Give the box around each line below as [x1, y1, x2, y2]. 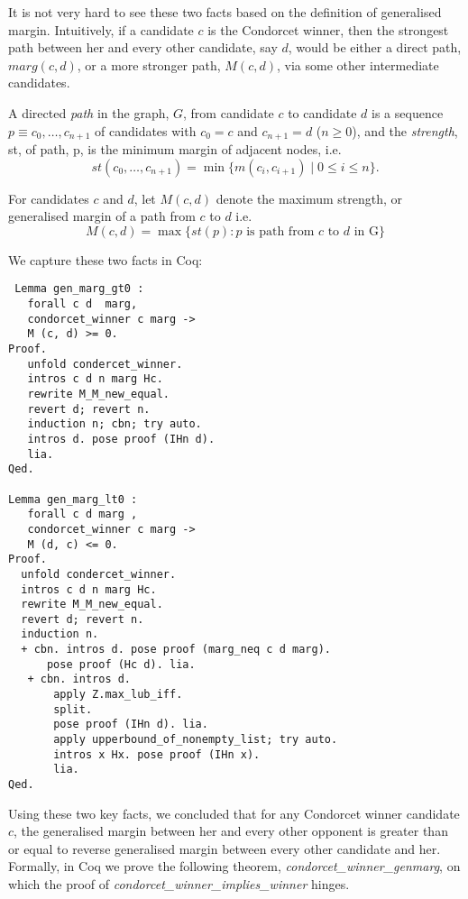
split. [53, 702, 93, 716]
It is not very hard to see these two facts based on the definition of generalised [8, 3, 442, 21]
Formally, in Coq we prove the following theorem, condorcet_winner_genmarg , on [8, 857, 461, 876]
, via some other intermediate [276, 55, 439, 74]
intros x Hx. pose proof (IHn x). [53, 748, 261, 761]
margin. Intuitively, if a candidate [8, 20, 194, 39]
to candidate [288, 103, 357, 122]
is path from [246, 225, 315, 238]
